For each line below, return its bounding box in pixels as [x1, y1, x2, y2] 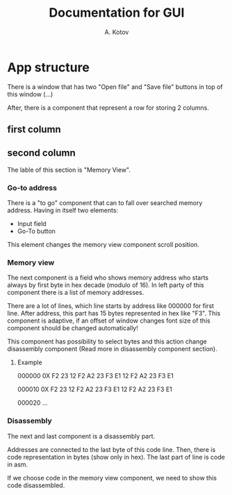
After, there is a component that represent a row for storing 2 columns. [7, 103, 210, 112]
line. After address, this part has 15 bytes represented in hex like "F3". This [7, 309, 221, 318]
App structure [7, 59, 90, 75]
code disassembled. [7, 481, 65, 489]
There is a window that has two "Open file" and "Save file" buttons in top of [7, 82, 224, 91]
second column [7, 147, 76, 159]
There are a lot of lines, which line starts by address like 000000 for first [7, 302, 214, 310]
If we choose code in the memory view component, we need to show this [7, 473, 217, 482]
